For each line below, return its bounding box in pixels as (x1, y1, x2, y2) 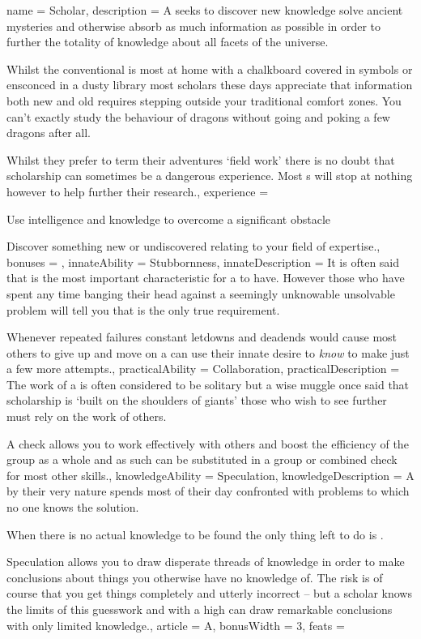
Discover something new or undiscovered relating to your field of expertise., (6, 238, 381, 255)
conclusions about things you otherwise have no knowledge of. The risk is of (6, 568, 383, 585)
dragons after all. (6, 124, 91, 141)
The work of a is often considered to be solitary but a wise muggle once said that (6, 375, 410, 392)
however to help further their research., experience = (6, 182, 269, 199)
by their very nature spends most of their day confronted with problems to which (6, 482, 410, 500)
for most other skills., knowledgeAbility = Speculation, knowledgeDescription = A (6, 466, 415, 483)
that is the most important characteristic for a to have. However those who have (6, 269, 405, 286)
